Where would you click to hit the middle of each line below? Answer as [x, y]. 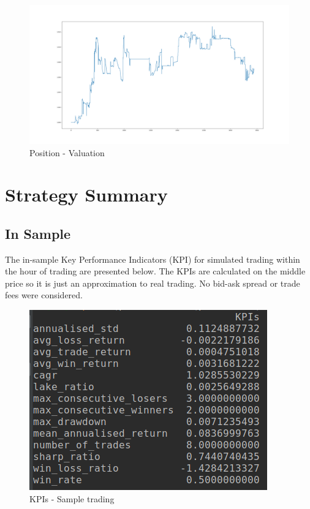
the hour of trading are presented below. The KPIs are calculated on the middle [155, 271]
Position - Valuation [67, 152]
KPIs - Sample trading [72, 498]
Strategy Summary [86, 194]
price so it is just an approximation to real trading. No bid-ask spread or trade [153, 283]
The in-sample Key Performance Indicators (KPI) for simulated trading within [153, 259]
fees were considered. [44, 295]
